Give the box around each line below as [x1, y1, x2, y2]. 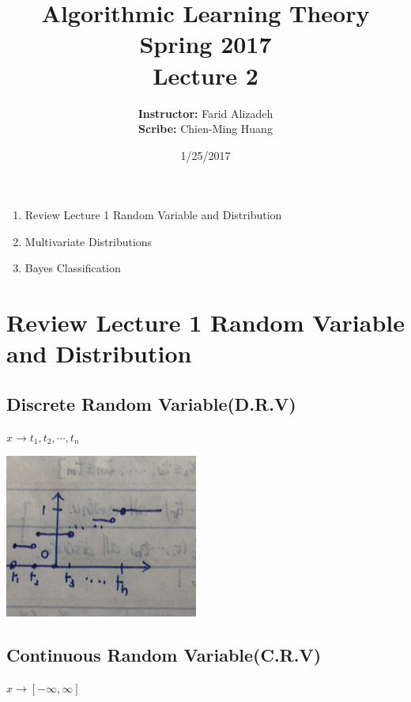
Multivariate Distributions [25, 233, 153, 249]
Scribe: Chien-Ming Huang [138, 120, 273, 137]
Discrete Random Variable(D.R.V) [6, 392, 296, 416]
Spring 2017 [139, 28, 272, 60]
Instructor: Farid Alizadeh [138, 104, 273, 121]
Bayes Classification [25, 260, 121, 276]
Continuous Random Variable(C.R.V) [6, 643, 322, 667]
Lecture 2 [153, 59, 258, 91]
